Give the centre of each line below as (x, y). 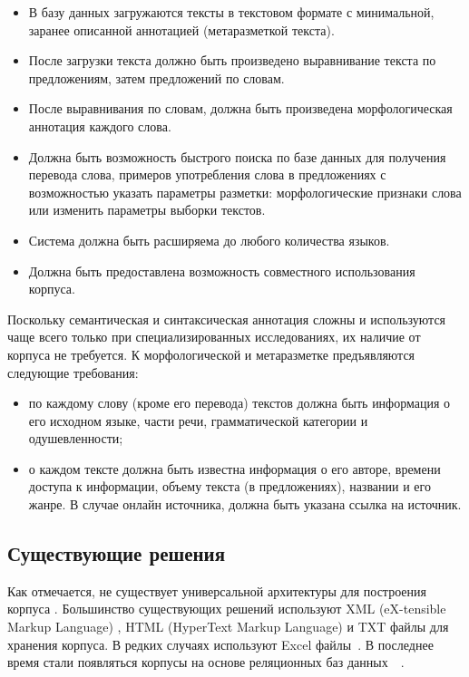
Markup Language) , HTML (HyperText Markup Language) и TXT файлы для (228, 627)
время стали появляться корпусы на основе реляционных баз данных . (206, 662)
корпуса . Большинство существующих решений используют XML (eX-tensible (227, 609)
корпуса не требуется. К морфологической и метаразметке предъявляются (211, 354)
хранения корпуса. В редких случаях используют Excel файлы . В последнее (220, 644)
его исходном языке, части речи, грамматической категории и (198, 420)
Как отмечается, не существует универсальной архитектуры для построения (217, 590)
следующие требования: (73, 372)
